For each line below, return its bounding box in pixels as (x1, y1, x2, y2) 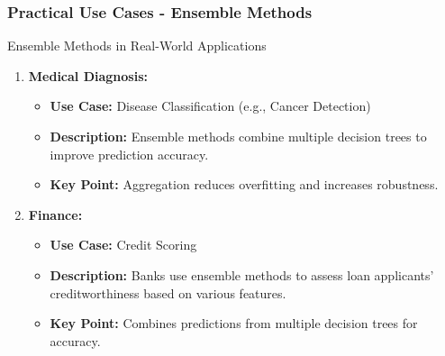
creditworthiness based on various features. (50, 283, 286, 302)
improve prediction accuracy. (50, 144, 209, 163)
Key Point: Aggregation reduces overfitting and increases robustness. (50, 175, 439, 194)
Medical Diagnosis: (28, 66, 149, 85)
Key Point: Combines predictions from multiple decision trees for (50, 314, 418, 333)
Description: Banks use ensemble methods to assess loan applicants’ (50, 265, 434, 284)
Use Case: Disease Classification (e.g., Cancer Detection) (50, 96, 371, 115)
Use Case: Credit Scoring (50, 235, 197, 254)
